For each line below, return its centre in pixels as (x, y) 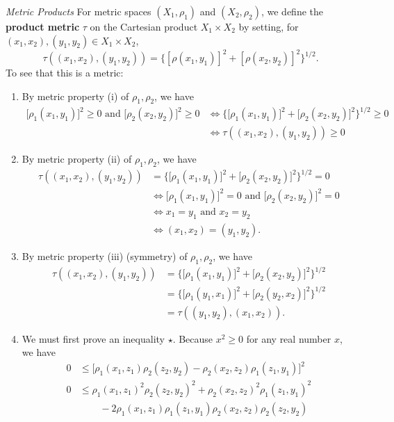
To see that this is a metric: (65, 73)
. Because (193, 338)
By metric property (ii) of (77, 159)
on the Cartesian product (144, 26)
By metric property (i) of (75, 96)
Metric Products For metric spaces (79, 11)
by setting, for (269, 26)
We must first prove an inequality (93, 338)
